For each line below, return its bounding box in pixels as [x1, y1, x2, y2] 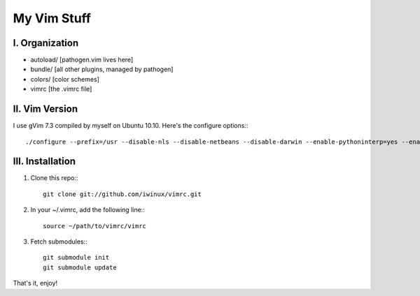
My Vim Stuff [13, 10, 91, 26]
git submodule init [43, 253, 110, 262]
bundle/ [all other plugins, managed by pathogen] [30, 65, 174, 73]
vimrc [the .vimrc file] [30, 84, 92, 94]
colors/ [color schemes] [30, 75, 99, 83]
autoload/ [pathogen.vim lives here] [30, 56, 134, 64]
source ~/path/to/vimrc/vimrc [43, 222, 147, 230]
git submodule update [43, 263, 117, 272]
